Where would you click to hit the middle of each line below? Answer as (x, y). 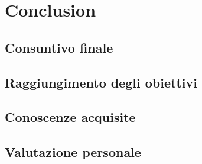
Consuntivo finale (59, 47)
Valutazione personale (73, 152)
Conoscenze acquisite (70, 117)
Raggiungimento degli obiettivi (101, 82)
